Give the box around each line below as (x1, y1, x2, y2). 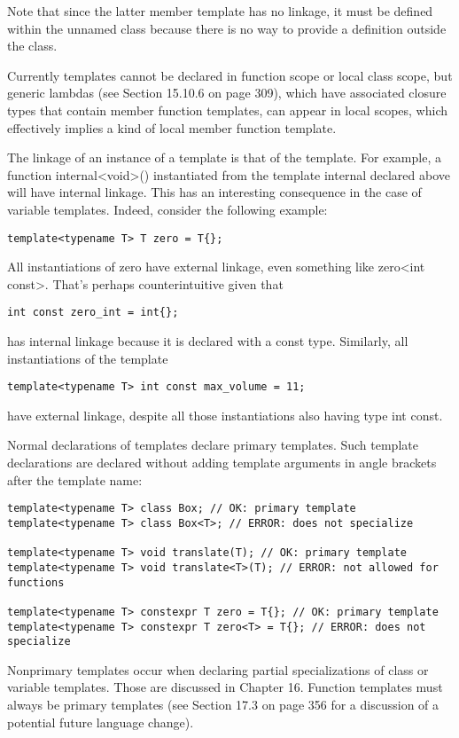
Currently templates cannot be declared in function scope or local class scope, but (7, 66, 453, 84)
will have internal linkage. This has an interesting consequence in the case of (7, 183, 422, 201)
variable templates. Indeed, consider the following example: (7, 200, 328, 218)
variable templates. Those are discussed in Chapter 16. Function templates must (7, 678, 443, 696)
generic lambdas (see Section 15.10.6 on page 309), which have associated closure (7, 83, 447, 102)
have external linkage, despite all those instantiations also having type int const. (7, 405, 443, 424)
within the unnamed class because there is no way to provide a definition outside (7, 19, 447, 37)
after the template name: (7, 470, 143, 489)
